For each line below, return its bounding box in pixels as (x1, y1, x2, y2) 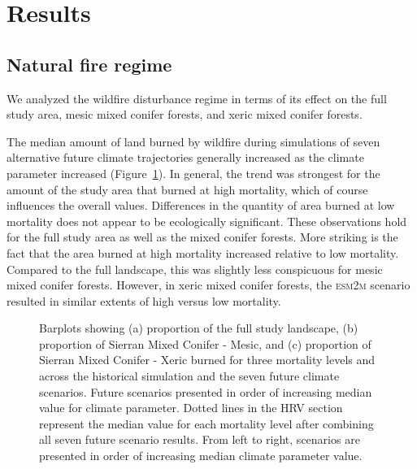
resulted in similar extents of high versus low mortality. (7, 292, 281, 309)
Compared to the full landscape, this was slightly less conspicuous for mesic (7, 260, 383, 277)
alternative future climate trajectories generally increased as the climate (7, 149, 364, 166)
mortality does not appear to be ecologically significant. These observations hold (7, 212, 407, 229)
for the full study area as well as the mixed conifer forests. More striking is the (7, 228, 398, 245)
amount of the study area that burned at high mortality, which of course (7, 180, 368, 198)
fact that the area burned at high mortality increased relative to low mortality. (7, 244, 399, 261)
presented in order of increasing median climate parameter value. (39, 447, 363, 464)
